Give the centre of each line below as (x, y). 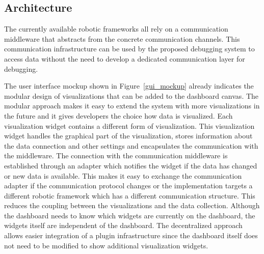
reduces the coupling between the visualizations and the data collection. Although (132, 205)
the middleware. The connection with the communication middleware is (116, 156)
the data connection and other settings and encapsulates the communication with (131, 145)
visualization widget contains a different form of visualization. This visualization (129, 125)
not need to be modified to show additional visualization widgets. (106, 245)
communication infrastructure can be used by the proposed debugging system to (129, 49)
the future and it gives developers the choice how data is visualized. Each (118, 115)
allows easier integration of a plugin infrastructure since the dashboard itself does (131, 235)
